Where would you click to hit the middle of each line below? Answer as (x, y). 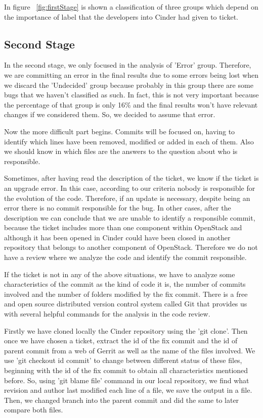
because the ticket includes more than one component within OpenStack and (123, 227)
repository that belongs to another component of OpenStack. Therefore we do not (131, 247)
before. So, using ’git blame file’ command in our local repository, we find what (127, 380)
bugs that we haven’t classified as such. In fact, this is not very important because (131, 95)
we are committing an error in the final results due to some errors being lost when (131, 74)
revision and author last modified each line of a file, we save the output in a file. (128, 390)
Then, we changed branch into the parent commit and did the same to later (122, 400)
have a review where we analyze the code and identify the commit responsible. (125, 257)
